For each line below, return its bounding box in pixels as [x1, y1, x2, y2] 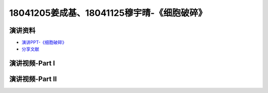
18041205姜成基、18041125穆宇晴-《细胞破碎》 [9, 7, 207, 18]
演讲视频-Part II [9, 75, 57, 84]
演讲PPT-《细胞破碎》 [21, 40, 67, 46]
